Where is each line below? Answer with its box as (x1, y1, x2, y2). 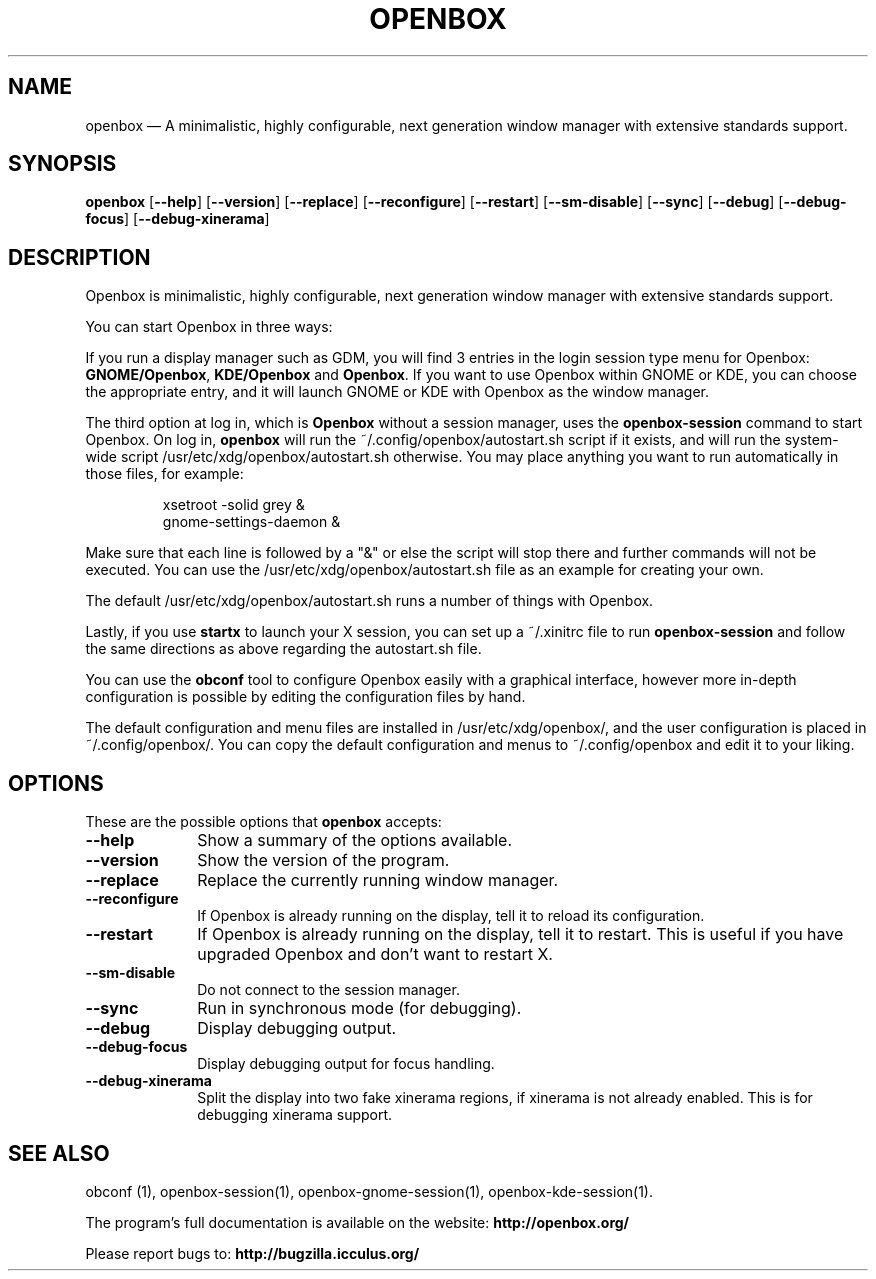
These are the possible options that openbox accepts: (85, 813, 442, 831)
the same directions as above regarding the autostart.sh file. (85, 640, 482, 658)
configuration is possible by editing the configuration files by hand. (85, 688, 526, 706)
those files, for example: (85, 465, 244, 483)
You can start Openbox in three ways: (85, 318, 333, 336)
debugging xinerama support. (197, 1106, 393, 1124)
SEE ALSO (8, 1140, 110, 1166)
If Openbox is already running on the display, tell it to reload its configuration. (197, 907, 705, 925)
